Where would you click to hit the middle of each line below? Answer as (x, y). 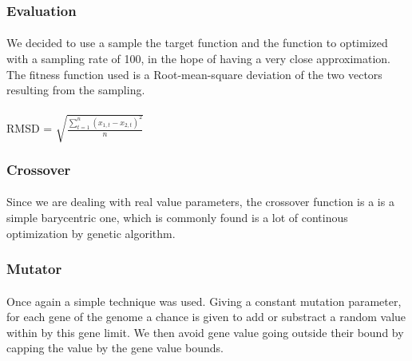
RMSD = (30, 128)
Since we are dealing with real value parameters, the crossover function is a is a (200, 202)
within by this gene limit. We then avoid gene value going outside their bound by (205, 332)
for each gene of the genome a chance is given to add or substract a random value (206, 317)
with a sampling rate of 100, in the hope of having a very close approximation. (198, 59)
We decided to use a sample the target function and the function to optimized (197, 43)
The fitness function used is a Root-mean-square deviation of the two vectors (194, 74)
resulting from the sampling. (76, 90)
